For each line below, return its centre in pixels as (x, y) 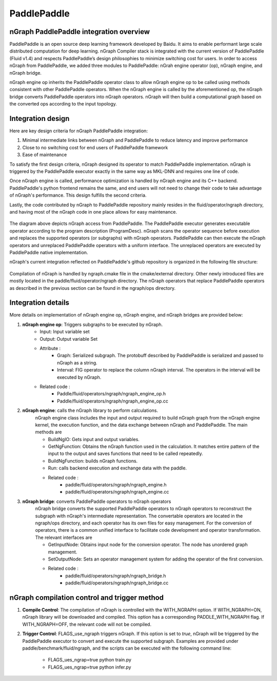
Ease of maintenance (45, 155)
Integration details (39, 303)
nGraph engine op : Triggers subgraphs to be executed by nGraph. (93, 324)
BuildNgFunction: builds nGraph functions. (93, 461)
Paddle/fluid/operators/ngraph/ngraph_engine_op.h (112, 394)
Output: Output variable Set (69, 339)
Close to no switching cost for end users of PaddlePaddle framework (95, 147)
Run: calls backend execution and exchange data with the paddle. (117, 468)
